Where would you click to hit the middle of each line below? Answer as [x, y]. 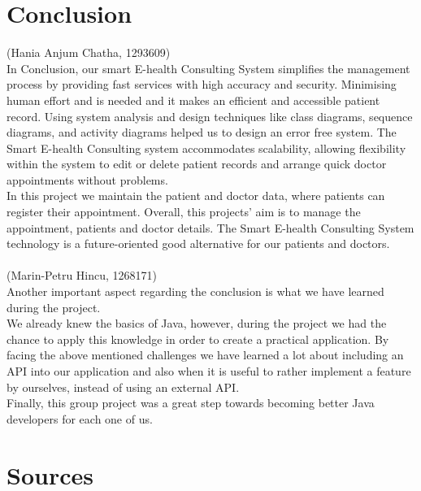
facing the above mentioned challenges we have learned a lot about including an [205, 355]
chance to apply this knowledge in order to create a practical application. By [198, 339]
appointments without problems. [87, 179]
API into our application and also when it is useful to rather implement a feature [209, 371]
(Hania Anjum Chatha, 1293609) [89, 52]
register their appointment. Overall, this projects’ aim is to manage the [184, 212]
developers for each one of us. [80, 418]
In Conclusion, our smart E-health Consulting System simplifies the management [208, 68]
